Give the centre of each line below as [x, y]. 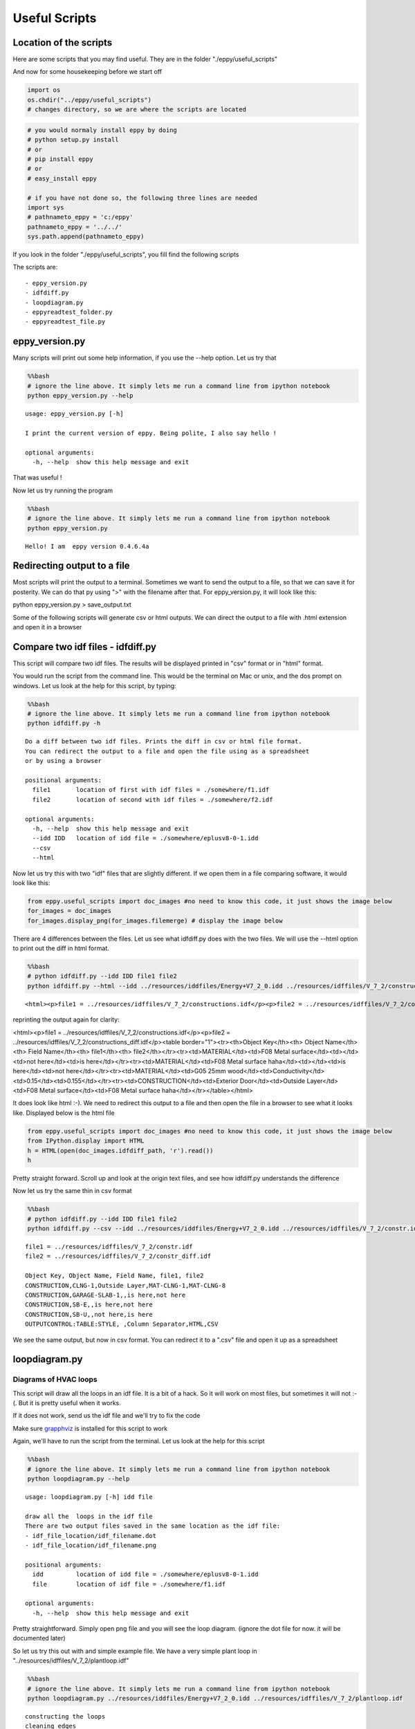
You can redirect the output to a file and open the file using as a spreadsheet [167, 751]
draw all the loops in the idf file [89, 1516]
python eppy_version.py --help [81, 396]
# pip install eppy [60, 159]
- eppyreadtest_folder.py [69, 312]
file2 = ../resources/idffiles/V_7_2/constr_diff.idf [118, 1256]
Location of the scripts [63, 43]
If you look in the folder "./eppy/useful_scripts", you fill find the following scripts [126, 255]
